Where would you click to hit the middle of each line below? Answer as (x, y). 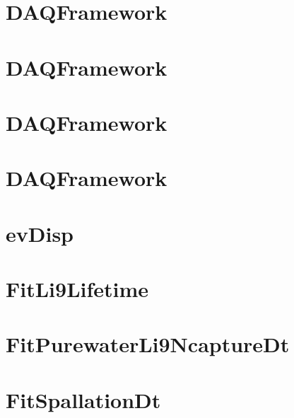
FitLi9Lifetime (77, 289)
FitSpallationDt (83, 399)
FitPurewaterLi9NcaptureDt (148, 344)
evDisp (40, 233)
